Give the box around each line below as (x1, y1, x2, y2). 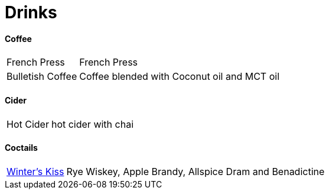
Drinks (5, 2, 57, 22)
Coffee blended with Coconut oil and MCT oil (79, 70, 279, 83)
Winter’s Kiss (6, 165, 64, 177)
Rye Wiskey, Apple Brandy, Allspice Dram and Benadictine (66, 165, 325, 177)
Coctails (5, 143, 38, 153)
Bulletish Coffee (6, 70, 77, 83)
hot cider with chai (51, 118, 134, 130)
